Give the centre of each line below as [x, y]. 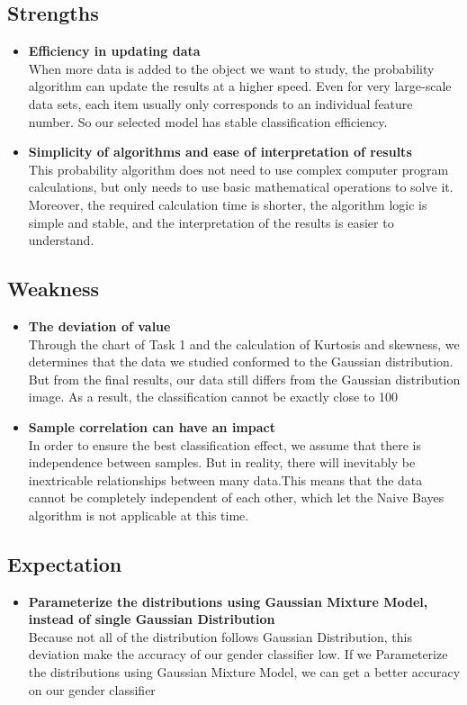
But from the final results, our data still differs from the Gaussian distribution [244, 379]
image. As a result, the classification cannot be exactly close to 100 [213, 397]
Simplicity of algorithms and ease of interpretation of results [220, 152]
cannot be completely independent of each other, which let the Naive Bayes [236, 497]
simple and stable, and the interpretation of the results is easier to [211, 222]
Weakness [54, 289]
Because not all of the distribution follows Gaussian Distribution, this [220, 636]
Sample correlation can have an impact [152, 426]
